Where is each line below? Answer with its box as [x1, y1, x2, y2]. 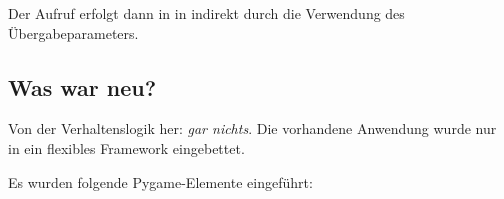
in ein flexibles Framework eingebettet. [8, 137, 245, 158]
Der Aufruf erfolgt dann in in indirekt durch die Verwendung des [8, 3, 405, 23]
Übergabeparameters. [8, 22, 139, 43]
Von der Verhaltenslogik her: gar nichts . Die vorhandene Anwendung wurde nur [8, 118, 497, 139]
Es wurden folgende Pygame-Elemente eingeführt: [8, 171, 313, 192]
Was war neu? [8, 71, 157, 102]
